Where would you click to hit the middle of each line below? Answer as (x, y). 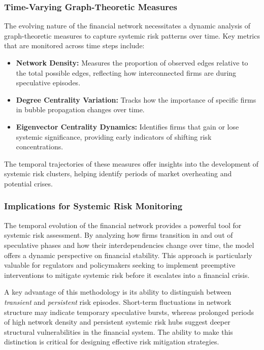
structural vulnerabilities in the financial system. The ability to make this (119, 331)
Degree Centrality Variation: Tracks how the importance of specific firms (136, 99)
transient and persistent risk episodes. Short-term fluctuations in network (118, 301)
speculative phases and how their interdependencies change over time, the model (129, 245)
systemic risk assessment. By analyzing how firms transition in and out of (119, 235)
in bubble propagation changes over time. (80, 109)
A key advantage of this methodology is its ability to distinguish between (118, 292)
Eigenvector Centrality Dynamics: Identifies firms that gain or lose (127, 126)
